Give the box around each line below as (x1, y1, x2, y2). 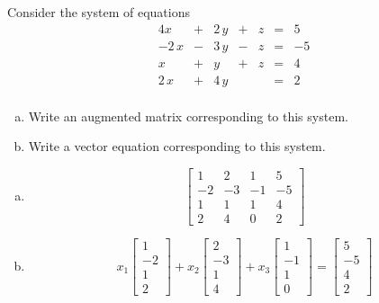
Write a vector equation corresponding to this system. (28, 137, 326, 156)
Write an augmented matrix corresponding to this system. (28, 106, 348, 125)
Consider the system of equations (7, 3, 190, 21)
